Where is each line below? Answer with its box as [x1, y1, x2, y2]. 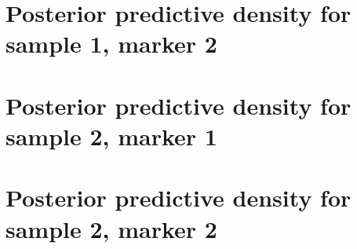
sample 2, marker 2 [5, 212, 217, 244]
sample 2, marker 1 [5, 119, 217, 152]
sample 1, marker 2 [5, 27, 217, 60]
